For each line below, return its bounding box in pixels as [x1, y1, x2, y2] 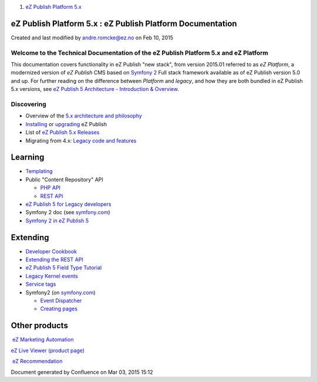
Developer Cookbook [25, 248, 77, 255]
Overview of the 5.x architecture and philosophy [25, 112, 142, 120]
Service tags [25, 280, 56, 288]
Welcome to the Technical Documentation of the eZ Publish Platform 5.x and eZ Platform [11, 49, 268, 57]
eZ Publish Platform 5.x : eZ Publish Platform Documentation [11, 18, 237, 29]
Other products [11, 320, 69, 331]
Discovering [11, 100, 46, 108]
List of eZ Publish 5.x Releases [25, 129, 100, 136]
